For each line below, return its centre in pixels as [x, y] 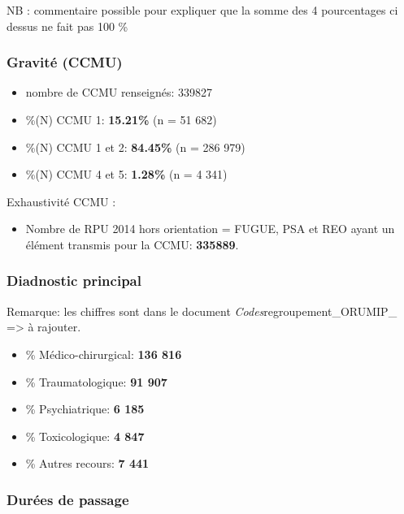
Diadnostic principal [74, 281]
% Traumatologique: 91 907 [96, 381]
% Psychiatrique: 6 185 [85, 409]
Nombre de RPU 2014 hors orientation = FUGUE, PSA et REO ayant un [210, 229]
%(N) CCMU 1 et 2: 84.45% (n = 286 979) [135, 147]
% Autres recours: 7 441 [87, 463]
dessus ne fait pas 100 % [67, 26]
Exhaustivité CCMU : [61, 201]
